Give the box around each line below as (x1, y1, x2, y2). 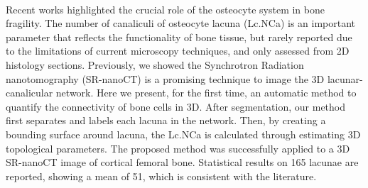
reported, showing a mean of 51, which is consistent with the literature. (6, 168, 317, 183)
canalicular (6, 85, 53, 100)
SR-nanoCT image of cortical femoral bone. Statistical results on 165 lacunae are (6, 155, 359, 170)
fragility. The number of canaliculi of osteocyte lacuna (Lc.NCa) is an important (6, 16, 356, 31)
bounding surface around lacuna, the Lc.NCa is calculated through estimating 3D (6, 126, 361, 141)
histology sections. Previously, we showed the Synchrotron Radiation (6, 57, 304, 72)
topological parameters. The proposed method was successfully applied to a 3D (6, 140, 350, 155)
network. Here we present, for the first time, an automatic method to (55, 85, 357, 100)
